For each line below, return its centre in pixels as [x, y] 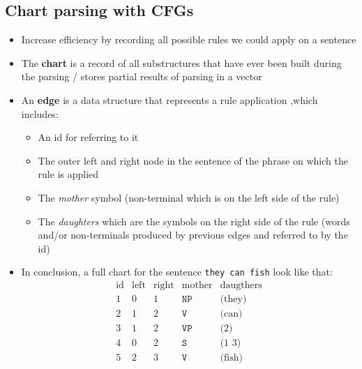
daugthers [241, 285]
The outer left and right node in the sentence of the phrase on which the [193, 160]
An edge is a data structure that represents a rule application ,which [169, 99]
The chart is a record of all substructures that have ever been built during [181, 62]
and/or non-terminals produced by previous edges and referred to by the [193, 235]
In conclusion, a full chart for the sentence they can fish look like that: [177, 272]
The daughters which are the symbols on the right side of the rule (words [194, 221]
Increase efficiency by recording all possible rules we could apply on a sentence [189, 39]
